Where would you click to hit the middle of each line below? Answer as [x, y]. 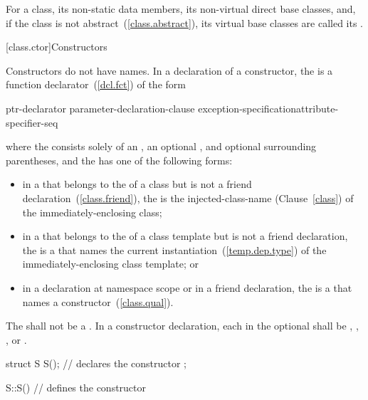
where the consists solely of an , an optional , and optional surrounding [161, 146]
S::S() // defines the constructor [76, 387]
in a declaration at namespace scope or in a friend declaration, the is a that [187, 287]
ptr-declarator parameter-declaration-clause [100, 108]
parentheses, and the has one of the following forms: [119, 160]
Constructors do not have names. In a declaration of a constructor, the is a [169, 70]
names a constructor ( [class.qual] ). [98, 301]
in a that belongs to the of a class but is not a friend [137, 184]
